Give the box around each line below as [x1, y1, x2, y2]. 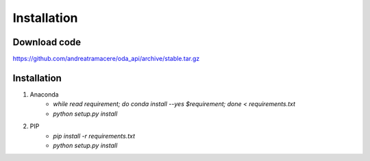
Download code [12, 36, 82, 48]
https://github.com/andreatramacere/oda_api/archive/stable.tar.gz [12, 55, 200, 63]
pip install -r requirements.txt [53, 132, 136, 140]
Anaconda [29, 90, 59, 99]
